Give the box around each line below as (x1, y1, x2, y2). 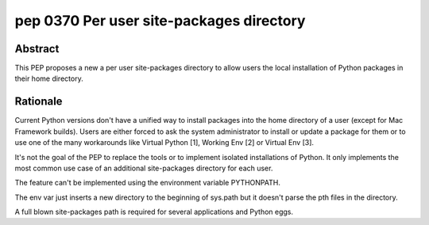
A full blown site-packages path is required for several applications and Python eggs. (14, 207, 294, 217)
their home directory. (14, 74, 83, 83)
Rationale (14, 95, 63, 109)
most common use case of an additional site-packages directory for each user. (14, 163, 273, 173)
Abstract (14, 42, 60, 55)
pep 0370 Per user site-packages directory (14, 12, 306, 29)
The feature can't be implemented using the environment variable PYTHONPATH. (14, 178, 281, 188)
